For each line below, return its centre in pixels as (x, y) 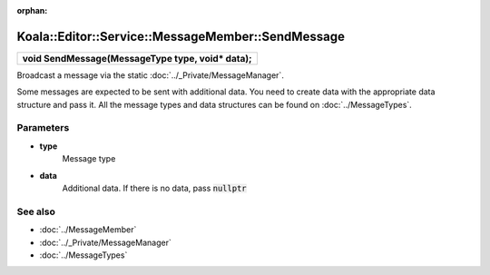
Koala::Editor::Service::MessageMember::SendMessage (181, 36)
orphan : (32, 10)
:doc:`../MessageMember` (88, 230)
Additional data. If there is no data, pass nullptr (154, 188)
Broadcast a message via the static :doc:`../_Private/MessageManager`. (151, 75)
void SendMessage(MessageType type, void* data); (137, 58)
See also (36, 211)
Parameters (43, 128)
